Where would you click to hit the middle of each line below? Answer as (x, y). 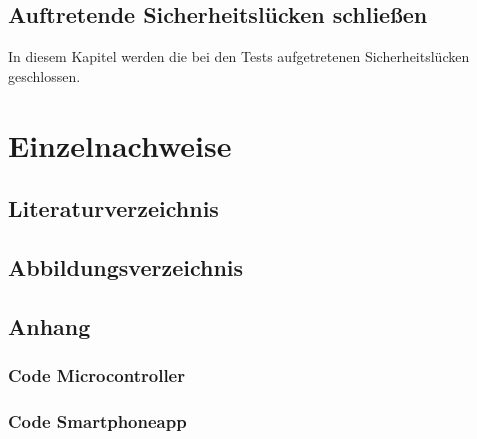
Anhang (49, 325)
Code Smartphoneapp (97, 420)
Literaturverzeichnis (113, 208)
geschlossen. (44, 75)
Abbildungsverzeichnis (126, 266)
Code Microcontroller (96, 375)
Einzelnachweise (120, 144)
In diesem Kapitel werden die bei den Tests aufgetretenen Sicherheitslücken (239, 56)
